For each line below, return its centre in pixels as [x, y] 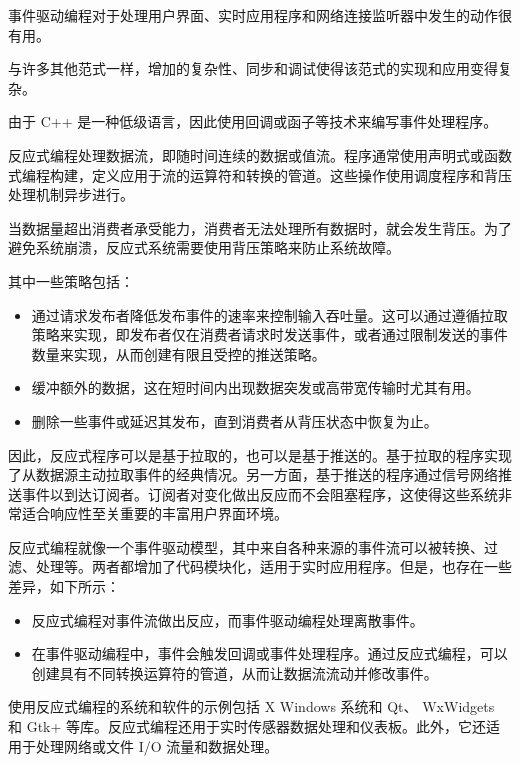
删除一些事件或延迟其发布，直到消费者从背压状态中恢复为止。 [234, 420]
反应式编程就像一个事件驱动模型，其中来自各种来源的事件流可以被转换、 [246, 546]
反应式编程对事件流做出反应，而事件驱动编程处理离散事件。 [227, 619]
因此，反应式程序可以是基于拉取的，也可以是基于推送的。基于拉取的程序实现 [260, 454]
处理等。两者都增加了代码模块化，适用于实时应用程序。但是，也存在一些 [273, 566]
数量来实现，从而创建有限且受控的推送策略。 [178, 353]
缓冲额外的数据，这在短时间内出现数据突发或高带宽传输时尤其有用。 [255, 387]
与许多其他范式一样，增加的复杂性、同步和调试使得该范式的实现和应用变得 [253, 68]
